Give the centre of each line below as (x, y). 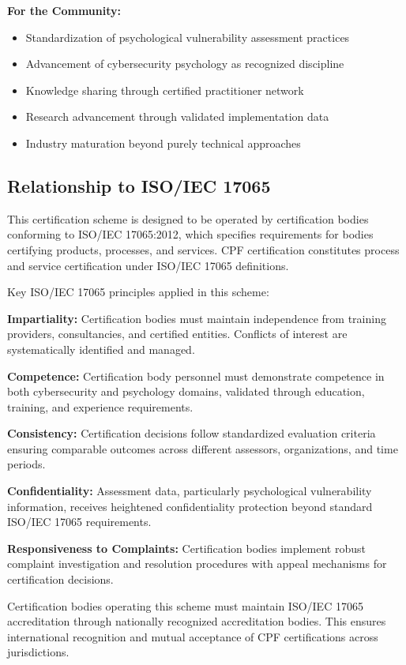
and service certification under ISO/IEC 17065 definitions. (148, 265)
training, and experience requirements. (100, 406)
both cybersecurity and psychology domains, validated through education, (186, 391)
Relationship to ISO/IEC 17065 (139, 185)
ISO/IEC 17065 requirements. (79, 522)
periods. (26, 464)
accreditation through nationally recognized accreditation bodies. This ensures (197, 621)
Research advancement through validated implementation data (177, 116)
